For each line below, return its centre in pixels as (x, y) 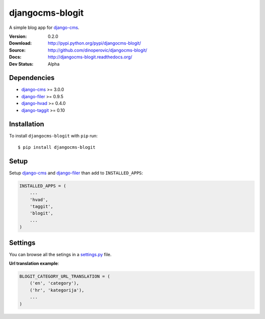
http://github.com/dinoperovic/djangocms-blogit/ (97, 50)
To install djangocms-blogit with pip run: (53, 136)
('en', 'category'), (54, 283)
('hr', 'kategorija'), (57, 290)
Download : (20, 43)
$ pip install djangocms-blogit (57, 147)
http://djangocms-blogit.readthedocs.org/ (90, 57)
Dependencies (32, 78)
